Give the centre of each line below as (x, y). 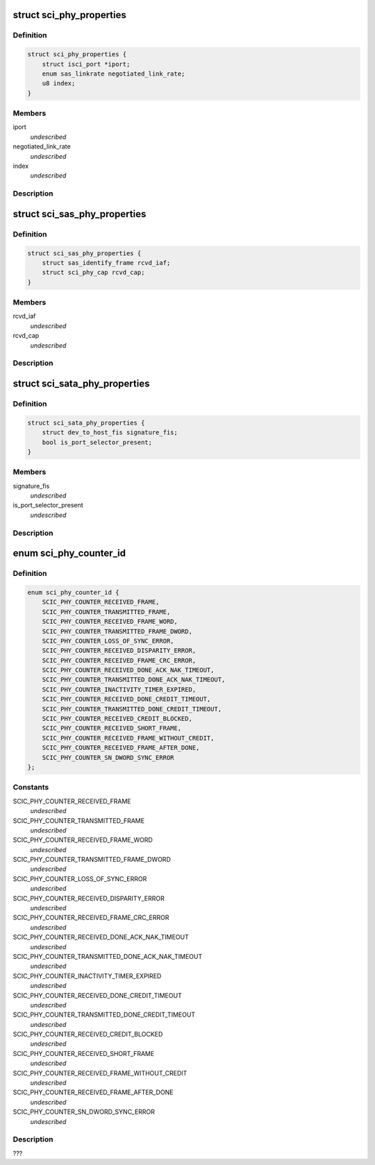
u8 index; (59, 84)
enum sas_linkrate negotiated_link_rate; (114, 74)
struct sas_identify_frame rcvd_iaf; (106, 263)
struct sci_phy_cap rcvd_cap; (93, 273)
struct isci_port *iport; (86, 64)
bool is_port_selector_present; (97, 442)
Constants (31, 788)
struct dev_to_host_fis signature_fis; (110, 433)
